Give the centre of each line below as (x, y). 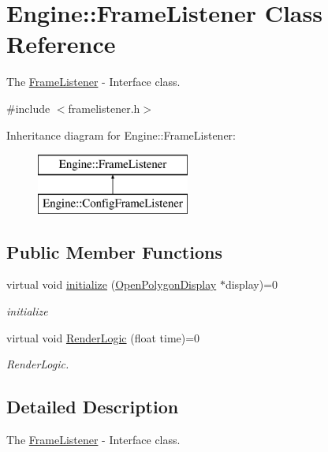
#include (28, 108)
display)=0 (252, 284)
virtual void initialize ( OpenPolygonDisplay (112, 284)
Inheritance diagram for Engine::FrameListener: (121, 134)
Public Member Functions (114, 251)
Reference (61, 44)
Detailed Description (93, 407)
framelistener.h (104, 108)
